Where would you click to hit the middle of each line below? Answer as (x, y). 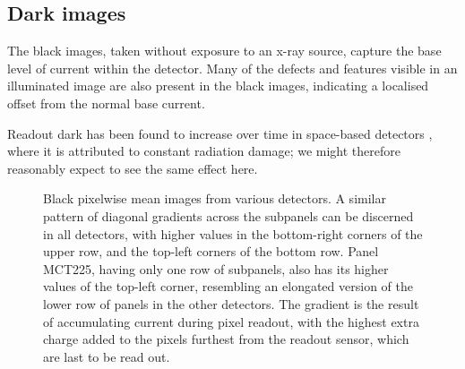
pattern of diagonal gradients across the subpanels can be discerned (228, 215)
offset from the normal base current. (106, 103)
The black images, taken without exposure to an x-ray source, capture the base (224, 51)
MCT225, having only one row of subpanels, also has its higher (216, 268)
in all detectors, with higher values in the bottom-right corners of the (233, 233)
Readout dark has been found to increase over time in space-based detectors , (220, 133)
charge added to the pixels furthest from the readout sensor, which (226, 339)
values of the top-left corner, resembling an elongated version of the (228, 286)
